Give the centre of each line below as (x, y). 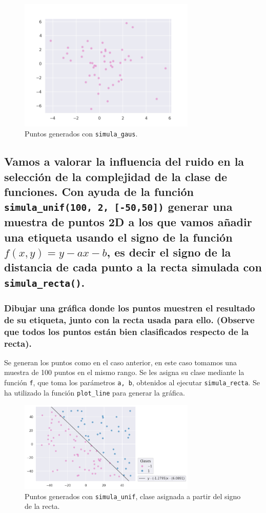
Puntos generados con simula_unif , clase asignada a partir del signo (133, 496)
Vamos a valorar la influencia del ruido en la (124, 161)
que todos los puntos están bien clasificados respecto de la (127, 331)
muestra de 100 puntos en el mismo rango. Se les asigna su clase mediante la (124, 372)
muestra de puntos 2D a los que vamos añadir (128, 222)
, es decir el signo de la (169, 252)
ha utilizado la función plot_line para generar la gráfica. (95, 392)
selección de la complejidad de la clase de (116, 176)
